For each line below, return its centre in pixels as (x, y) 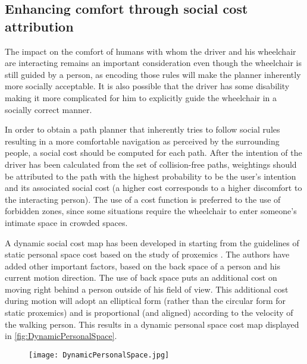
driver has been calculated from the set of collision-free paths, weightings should (151, 164)
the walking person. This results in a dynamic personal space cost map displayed (152, 324)
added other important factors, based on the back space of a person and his (142, 266)
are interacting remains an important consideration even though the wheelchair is (153, 63)
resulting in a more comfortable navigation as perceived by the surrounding (142, 141)
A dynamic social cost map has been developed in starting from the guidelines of (152, 242)
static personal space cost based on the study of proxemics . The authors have (147, 254)
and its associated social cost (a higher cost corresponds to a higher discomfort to (153, 188)
